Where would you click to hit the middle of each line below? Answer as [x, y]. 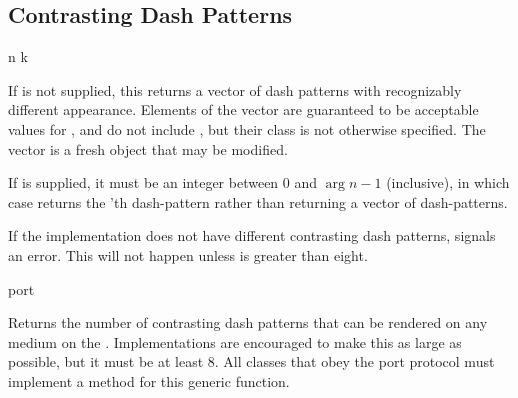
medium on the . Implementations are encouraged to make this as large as [235, 341]
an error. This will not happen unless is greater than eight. [188, 254]
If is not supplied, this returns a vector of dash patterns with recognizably [235, 89]
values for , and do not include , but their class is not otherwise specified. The [247, 128]
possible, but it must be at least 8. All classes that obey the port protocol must [251, 361]
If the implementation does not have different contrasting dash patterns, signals [252, 235]
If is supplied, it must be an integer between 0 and [163, 182]
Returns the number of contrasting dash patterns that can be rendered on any [248, 322]
